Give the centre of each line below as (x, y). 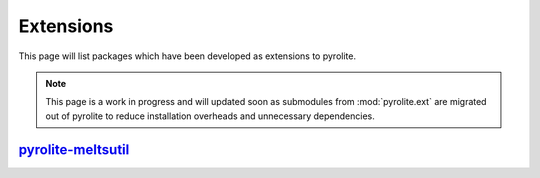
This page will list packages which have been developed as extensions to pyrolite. (187, 56)
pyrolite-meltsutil (74, 149)
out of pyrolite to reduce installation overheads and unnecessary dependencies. (210, 116)
